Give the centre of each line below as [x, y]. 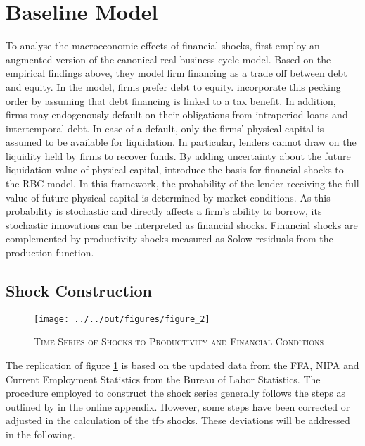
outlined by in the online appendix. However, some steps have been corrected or [178, 406]
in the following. [40, 434]
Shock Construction [79, 291]
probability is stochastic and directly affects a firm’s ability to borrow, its [164, 211]
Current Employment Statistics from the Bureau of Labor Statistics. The [163, 379]
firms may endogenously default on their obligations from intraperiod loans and [177, 114]
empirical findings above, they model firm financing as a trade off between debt [177, 73]
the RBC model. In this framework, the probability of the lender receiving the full [182, 184]
